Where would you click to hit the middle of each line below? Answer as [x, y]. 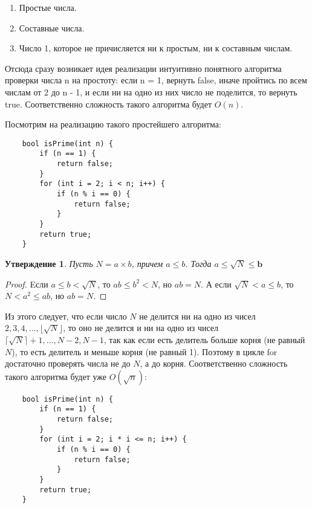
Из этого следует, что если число [66, 316]
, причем [147, 263]
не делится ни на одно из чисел [197, 316]
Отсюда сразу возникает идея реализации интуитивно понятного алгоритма [143, 68]
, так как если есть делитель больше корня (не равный [204, 339]
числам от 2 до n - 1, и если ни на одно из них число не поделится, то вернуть [151, 92]
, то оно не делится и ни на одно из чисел [141, 328]
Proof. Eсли [27, 284]
